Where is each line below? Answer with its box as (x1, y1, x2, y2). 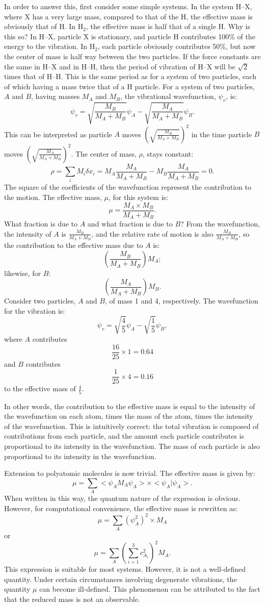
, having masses (31, 91, 80, 102)
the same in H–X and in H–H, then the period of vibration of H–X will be (4, 61, 235, 71)
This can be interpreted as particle (4, 129, 112, 139)
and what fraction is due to (87, 218, 173, 229)
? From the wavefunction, (180, 218, 260, 229)
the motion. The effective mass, (4, 192, 102, 203)
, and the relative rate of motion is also (91, 228, 214, 239)
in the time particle (191, 129, 252, 139)
